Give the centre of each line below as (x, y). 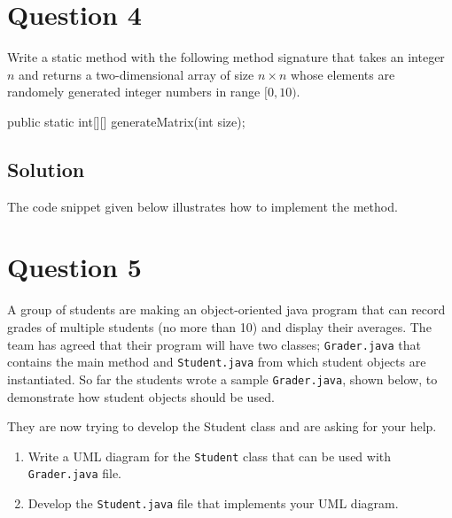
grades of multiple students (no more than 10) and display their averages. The (219, 327)
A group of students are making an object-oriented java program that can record (226, 309)
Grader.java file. (74, 473)
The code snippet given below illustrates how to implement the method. (203, 206)
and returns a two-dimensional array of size (136, 74)
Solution (46, 169)
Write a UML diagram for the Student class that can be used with (210, 456)
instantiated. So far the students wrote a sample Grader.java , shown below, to (222, 379)
